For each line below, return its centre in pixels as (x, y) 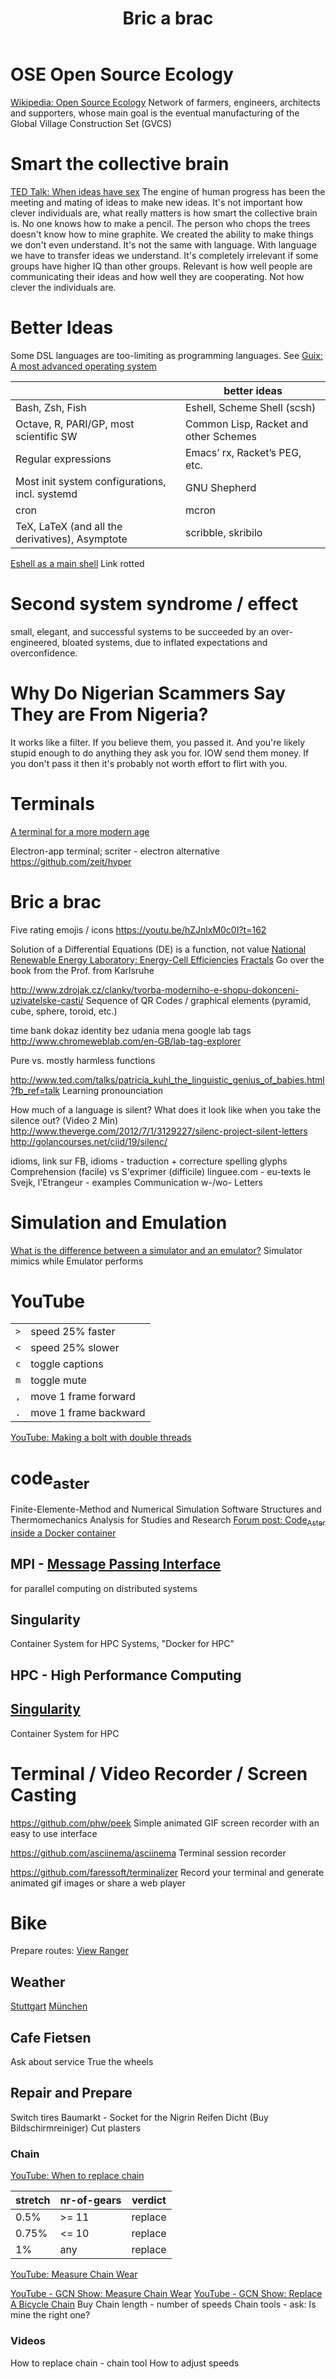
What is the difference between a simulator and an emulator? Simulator (156, 1250)
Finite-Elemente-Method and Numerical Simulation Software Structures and (166, 1509)
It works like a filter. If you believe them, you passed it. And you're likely (158, 742)
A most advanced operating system (83, 366)
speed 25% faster (73, 1332)
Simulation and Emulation (119, 1222)
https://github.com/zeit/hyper (71, 861)
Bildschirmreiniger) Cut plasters (76, 2128)
